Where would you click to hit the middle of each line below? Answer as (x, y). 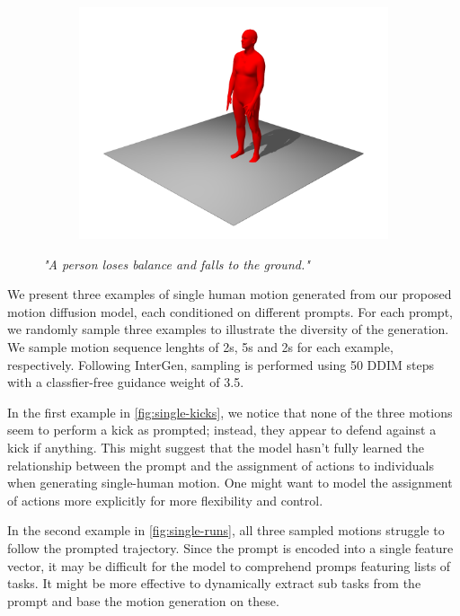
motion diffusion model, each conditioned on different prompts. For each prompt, (230, 311)
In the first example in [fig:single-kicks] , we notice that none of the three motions (230, 412)
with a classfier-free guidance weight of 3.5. (126, 382)
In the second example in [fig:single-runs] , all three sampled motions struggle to (226, 530)
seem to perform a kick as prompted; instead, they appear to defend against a (222, 430)
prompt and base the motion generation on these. (143, 600)
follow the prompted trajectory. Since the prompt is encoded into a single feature (230, 547)
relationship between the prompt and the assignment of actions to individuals (221, 465)
